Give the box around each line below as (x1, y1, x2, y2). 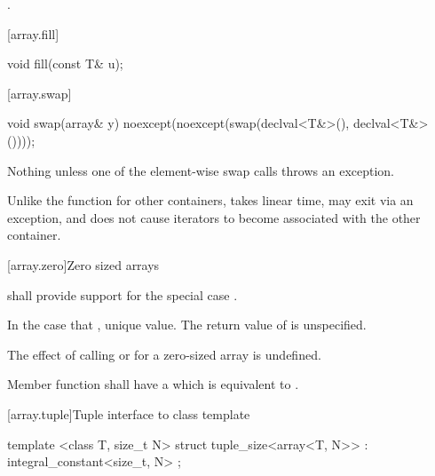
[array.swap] (7, 83, 72, 102)
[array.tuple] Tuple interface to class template (7, 404, 250, 423)
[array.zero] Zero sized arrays (7, 255, 160, 274)
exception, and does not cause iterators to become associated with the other (7, 208, 421, 226)
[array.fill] (7, 24, 59, 43)
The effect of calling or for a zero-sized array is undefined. (7, 345, 321, 363)
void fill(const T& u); (7, 54, 123, 73)
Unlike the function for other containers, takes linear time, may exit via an (7, 191, 414, 210)
